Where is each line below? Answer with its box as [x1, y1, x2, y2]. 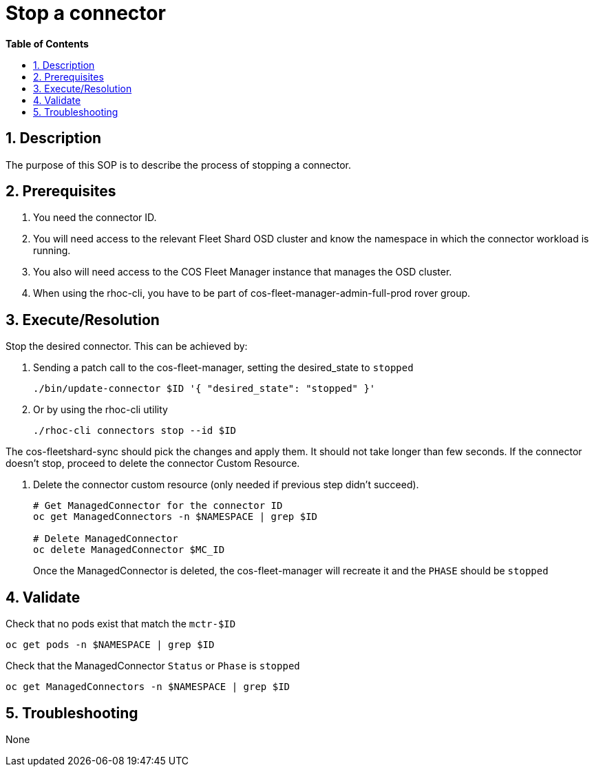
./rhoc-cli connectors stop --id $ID [33, 425, 237, 437]
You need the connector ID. [33, 211, 157, 224]
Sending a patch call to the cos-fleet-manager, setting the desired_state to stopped [33, 362, 414, 374]
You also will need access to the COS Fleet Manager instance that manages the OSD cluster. [33, 266, 452, 278]
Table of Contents [6, 37, 89, 50]
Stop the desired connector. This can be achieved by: [6, 340, 248, 353]
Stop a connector [6, 1, 166, 25]
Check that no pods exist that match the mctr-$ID [6, 618, 236, 630]
